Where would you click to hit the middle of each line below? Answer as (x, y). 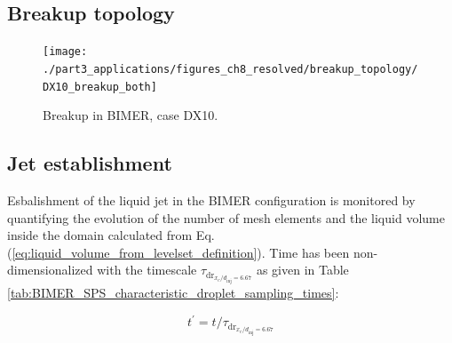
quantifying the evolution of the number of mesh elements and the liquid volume (226, 217)
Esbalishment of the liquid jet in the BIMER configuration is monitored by (211, 199)
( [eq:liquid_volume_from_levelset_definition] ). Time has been (178, 252)
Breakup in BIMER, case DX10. (131, 115)
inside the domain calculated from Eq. (111, 235)
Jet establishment (90, 163)
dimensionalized (50, 270)
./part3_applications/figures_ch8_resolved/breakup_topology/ (230, 69)
